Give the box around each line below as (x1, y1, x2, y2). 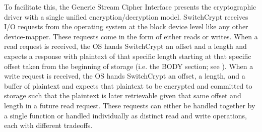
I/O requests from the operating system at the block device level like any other (4, 21, 248, 32)
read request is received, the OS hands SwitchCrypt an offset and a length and (4, 41, 247, 51)
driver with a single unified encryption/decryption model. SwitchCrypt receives (4, 11, 248, 22)
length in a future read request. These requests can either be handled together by (4, 100, 255, 110)
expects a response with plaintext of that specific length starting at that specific (4, 50, 251, 61)
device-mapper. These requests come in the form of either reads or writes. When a (4, 31, 258, 41)
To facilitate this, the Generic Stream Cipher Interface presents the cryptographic (4, 2, 256, 12)
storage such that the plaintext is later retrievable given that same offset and (4, 90, 241, 101)
